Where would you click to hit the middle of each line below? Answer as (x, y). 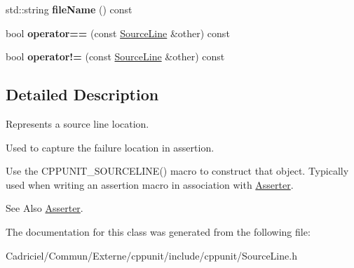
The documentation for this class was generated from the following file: (158, 231)
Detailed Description (82, 94)
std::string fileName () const (69, 9)
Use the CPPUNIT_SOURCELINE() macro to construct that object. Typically (177, 171)
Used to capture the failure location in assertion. (110, 147)
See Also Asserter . (45, 208)
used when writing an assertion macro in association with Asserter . (150, 184)
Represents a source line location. (77, 123)
